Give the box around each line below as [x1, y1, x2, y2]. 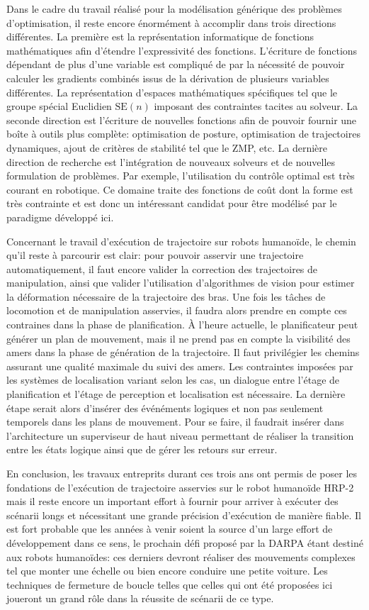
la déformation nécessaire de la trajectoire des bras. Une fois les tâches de [6, 289, 326, 304]
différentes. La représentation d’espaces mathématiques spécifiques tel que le [6, 84, 338, 99]
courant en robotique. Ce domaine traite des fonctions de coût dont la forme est [6, 182, 353, 196]
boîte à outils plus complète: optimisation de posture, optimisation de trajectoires [6, 126, 361, 141]
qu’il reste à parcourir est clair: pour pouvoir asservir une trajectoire [6, 248, 304, 262]
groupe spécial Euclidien [6, 99, 112, 113]
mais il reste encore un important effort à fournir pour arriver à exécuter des [6, 494, 339, 509]
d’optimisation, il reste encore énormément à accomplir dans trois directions [6, 15, 336, 30]
